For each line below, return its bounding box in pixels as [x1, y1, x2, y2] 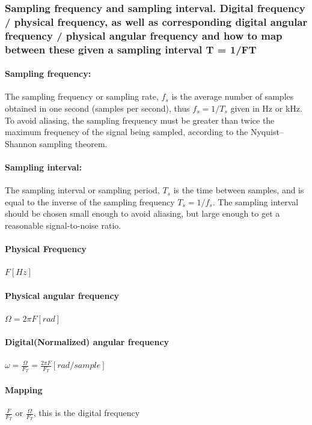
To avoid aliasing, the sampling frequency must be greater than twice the [5, 113, 275, 126]
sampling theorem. [39, 137, 108, 149]
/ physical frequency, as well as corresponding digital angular [5, 14, 308, 29]
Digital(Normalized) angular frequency [5, 335, 170, 348]
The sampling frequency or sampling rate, [5, 90, 159, 103]
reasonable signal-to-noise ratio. [5, 219, 121, 231]
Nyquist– [250, 125, 284, 138]
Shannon [5, 137, 37, 149]
